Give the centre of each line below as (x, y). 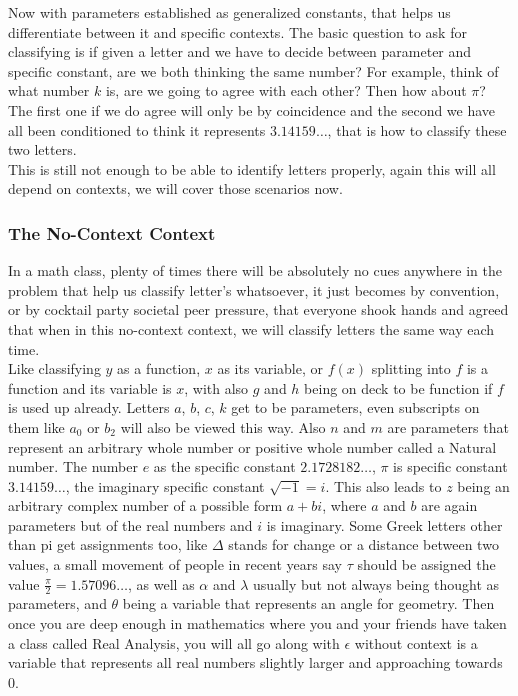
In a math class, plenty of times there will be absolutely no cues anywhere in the (255, 270)
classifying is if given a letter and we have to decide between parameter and (240, 51)
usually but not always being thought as (376, 583)
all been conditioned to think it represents (137, 129)
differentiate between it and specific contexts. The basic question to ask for (237, 31)
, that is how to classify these (417, 129)
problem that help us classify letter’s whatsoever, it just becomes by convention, (254, 289)
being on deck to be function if (398, 387)
